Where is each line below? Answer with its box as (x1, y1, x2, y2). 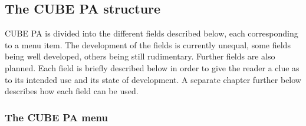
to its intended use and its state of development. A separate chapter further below (5, 73, 301, 85)
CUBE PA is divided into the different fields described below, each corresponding (5, 27, 298, 39)
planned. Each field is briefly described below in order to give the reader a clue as (5, 61, 300, 74)
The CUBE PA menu (5, 110, 108, 124)
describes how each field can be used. (5, 85, 139, 97)
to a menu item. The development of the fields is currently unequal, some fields (5, 38, 291, 51)
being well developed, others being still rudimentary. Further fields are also (5, 50, 275, 62)
